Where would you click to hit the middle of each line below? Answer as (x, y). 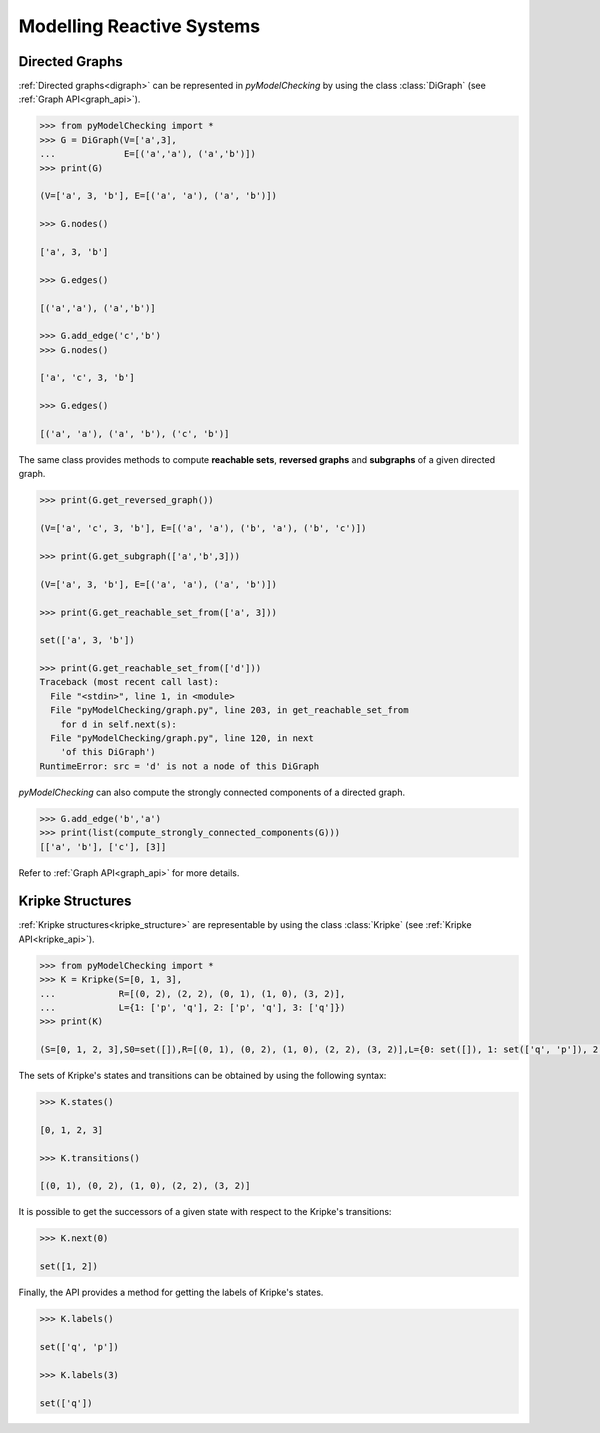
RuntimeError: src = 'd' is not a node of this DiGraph (179, 766)
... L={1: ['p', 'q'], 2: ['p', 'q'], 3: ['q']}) (192, 1007)
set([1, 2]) (69, 1266)
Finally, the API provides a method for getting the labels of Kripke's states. (171, 1292)
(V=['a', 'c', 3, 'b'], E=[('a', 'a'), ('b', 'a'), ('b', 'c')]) (203, 528)
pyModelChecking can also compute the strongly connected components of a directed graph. (211, 792)
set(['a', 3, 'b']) (87, 640)
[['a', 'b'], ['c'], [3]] (103, 846)
